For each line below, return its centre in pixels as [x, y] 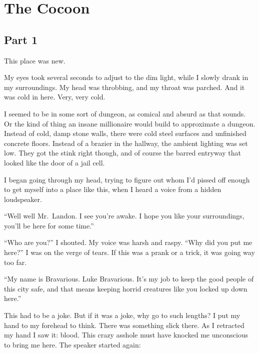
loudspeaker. [23, 199]
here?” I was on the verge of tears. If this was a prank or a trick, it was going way [129, 252]
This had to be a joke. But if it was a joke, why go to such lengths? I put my [122, 315]
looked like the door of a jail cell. [54, 162]
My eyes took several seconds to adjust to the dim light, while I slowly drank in [126, 77]
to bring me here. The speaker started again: [72, 344]
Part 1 [21, 39]
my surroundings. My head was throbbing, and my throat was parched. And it [124, 87]
